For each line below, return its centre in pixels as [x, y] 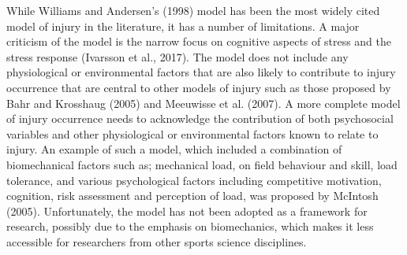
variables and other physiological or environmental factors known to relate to [192, 133]
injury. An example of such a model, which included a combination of [174, 149]
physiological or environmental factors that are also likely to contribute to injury [201, 72]
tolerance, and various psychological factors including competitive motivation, [194, 180]
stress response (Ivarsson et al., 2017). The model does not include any [177, 56]
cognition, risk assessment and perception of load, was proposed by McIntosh [192, 196]
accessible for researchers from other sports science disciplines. [157, 241]
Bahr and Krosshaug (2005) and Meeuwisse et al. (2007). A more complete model [203, 103]
